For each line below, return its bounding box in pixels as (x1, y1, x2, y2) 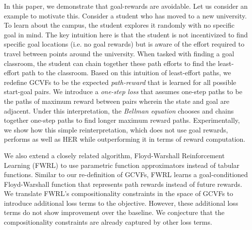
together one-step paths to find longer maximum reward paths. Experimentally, (4, 115, 240, 125)
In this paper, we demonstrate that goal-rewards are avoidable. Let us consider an (4, 1, 248, 11)
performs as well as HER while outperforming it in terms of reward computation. (4, 134, 246, 144)
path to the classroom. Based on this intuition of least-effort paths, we (21, 67, 231, 78)
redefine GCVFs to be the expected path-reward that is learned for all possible (4, 77, 236, 87)
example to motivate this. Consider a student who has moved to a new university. (4, 10, 247, 20)
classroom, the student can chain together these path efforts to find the (4, 58, 216, 68)
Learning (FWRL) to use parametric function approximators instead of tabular (4, 160, 240, 170)
